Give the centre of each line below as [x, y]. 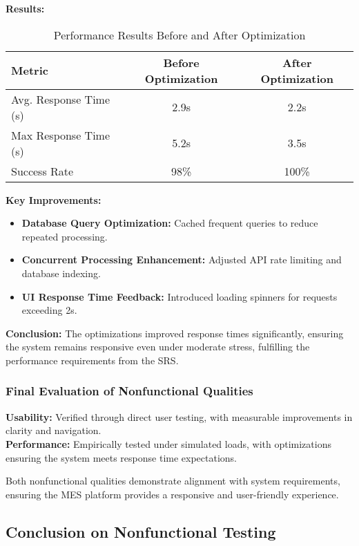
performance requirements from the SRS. [92, 360]
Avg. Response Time [61, 99]
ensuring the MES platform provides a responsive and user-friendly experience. [172, 494]
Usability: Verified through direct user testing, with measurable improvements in [179, 416]
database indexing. [61, 273]
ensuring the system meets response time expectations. [122, 457]
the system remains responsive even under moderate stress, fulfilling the [158, 347]
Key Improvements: [54, 199]
